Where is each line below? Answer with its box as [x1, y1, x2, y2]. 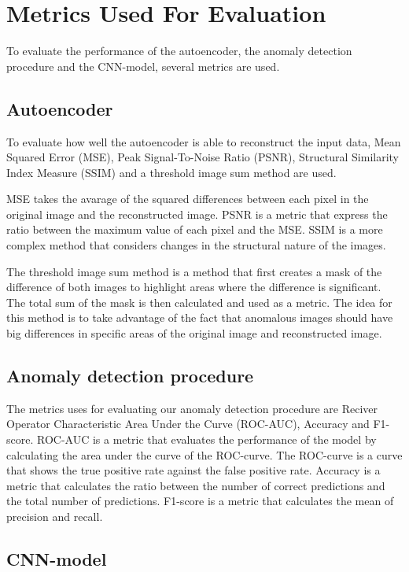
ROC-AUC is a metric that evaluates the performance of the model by [36, 431, 377, 448]
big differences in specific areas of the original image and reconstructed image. [6, 325, 382, 341]
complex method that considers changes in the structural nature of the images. [6, 237, 386, 253]
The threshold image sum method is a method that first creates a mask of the [6, 263, 382, 279]
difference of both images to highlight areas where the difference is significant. [6, 279, 381, 295]
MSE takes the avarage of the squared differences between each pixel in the [6, 190, 369, 207]
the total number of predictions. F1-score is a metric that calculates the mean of [6, 493, 394, 509]
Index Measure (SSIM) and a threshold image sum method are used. [6, 164, 337, 180]
